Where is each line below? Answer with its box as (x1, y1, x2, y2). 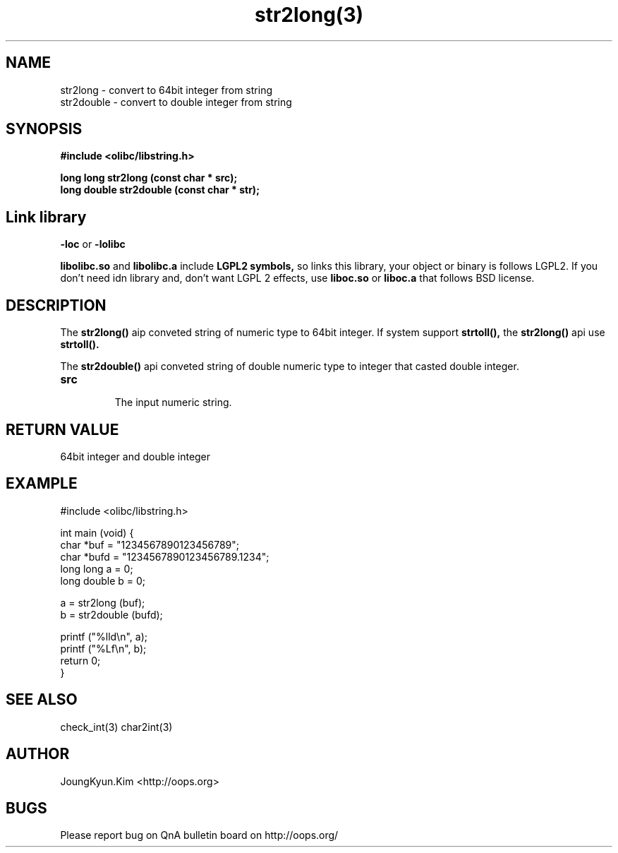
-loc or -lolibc (60, 238, 126, 251)
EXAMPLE (6, 475, 78, 493)
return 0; (60, 654, 101, 667)
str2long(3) (254, 3, 364, 27)
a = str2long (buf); (60, 596, 145, 609)
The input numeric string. (114, 396, 232, 409)
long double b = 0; (60, 574, 146, 587)
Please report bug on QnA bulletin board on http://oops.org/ (60, 829, 339, 842)
